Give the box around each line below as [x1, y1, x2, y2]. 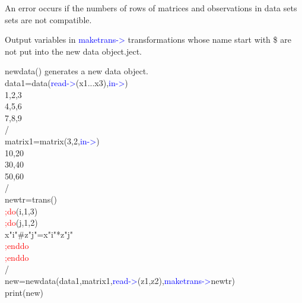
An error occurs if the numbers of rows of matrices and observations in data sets [5, 2, 297, 14]
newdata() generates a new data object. [5, 65, 148, 77]
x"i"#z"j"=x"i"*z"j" [5, 228, 74, 240]
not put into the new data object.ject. [5, 45, 142, 57]
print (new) [5, 286, 44, 298]
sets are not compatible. [5, 13, 92, 26]
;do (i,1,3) [5, 204, 38, 217]
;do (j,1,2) [5, 216, 38, 229]
